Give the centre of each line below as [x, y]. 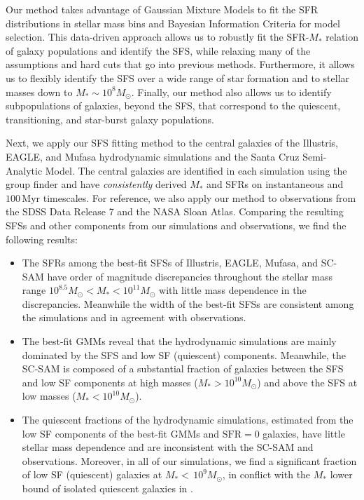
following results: [42, 239]
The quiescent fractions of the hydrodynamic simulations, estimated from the [188, 420]
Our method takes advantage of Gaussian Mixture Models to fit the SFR [162, 9]
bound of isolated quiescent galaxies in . [107, 488]
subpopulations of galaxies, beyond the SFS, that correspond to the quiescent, [173, 106]
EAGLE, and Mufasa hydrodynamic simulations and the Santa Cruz [153, 156]
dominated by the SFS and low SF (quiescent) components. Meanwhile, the [184, 354]
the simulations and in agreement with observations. [134, 317]
